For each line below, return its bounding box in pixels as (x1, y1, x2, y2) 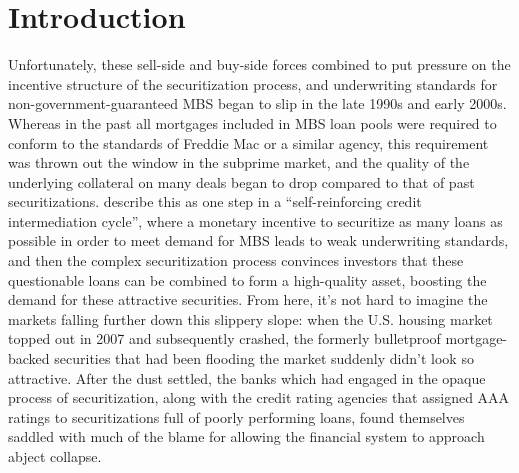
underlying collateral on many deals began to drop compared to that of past (8, 171, 475, 192)
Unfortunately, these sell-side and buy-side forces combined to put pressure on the (8, 54, 511, 75)
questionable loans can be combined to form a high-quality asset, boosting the (8, 269, 487, 290)
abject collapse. (8, 446, 102, 466)
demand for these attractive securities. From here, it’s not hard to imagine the (8, 289, 488, 310)
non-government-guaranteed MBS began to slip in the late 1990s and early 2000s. (8, 93, 507, 114)
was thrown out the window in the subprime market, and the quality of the (8, 152, 470, 173)
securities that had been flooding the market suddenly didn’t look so (54, 348, 474, 369)
